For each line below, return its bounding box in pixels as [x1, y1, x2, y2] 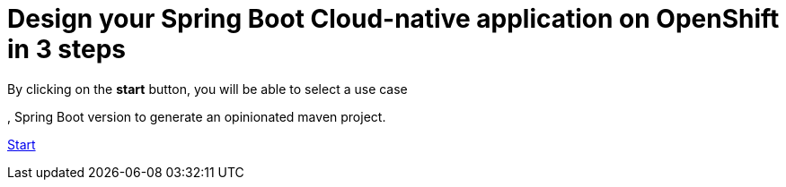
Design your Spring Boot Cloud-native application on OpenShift [7, 4, 780, 34]
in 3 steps [7, 34, 127, 64]
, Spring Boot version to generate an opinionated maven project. [7, 108, 386, 124]
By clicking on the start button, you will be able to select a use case [7, 81, 408, 97]
